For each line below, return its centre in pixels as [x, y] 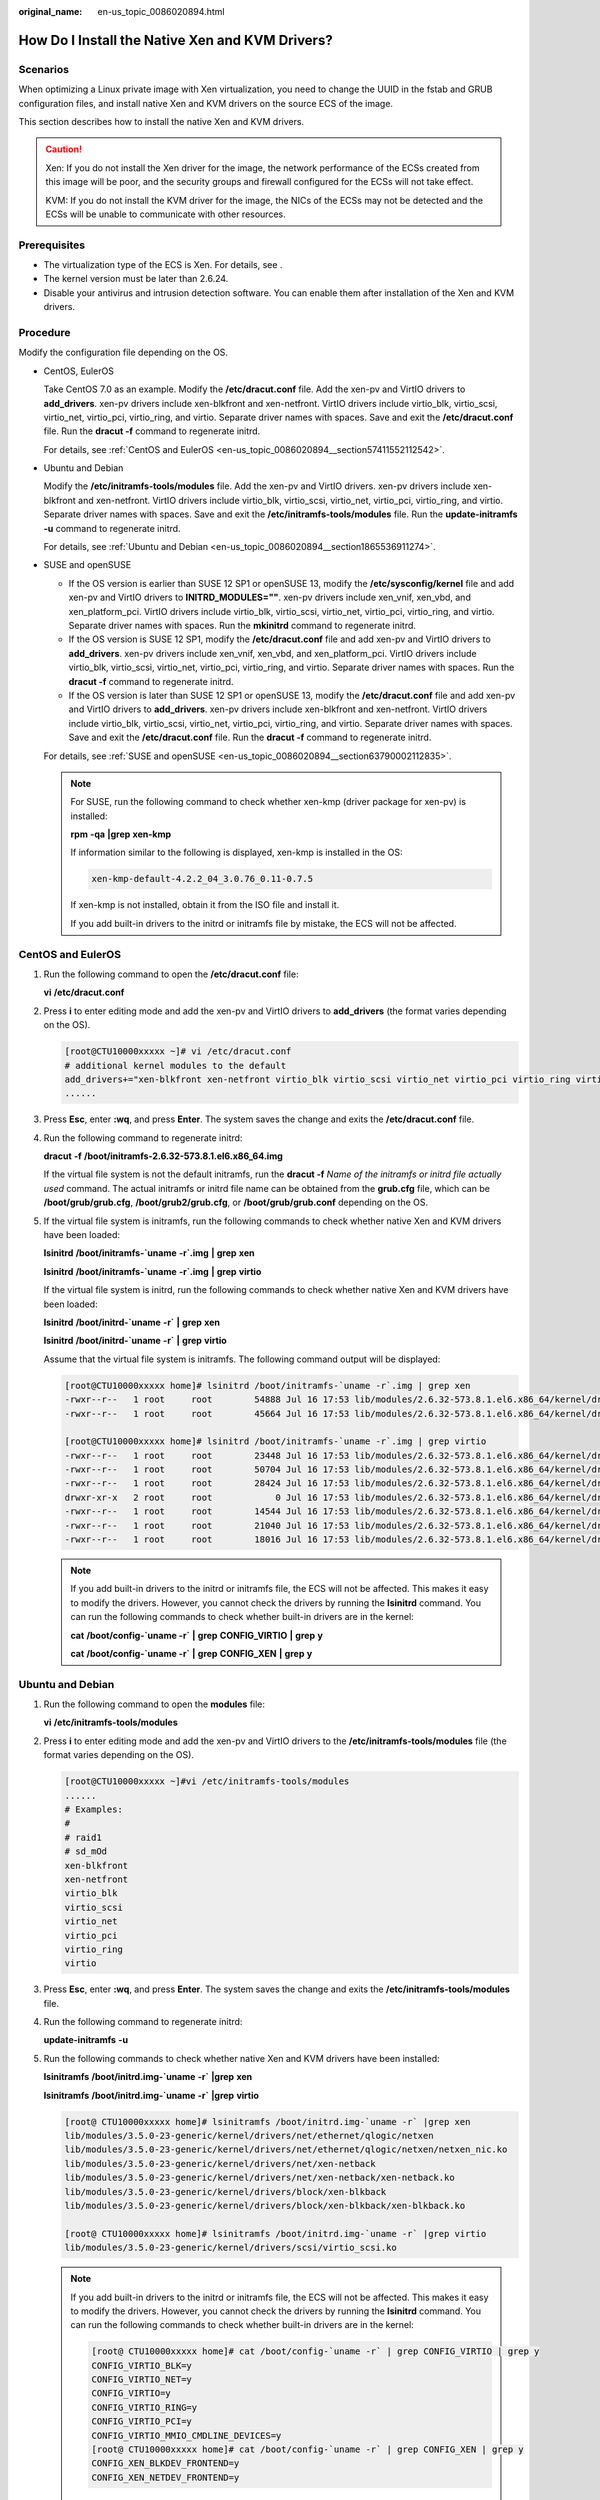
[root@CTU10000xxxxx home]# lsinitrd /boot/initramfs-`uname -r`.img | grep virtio [275, 1441]
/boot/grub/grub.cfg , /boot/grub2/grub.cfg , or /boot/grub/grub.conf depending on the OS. [236, 1202]
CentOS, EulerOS [79, 371]
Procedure [44, 332]
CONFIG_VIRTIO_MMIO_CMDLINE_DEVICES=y [186, 2435]
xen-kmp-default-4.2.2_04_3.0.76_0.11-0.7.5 [202, 879]
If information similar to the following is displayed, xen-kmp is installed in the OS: [236, 852]
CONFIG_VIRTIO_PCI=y [141, 2421]
